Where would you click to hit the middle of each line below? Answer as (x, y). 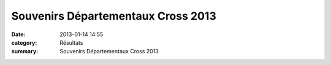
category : (24, 42)
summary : (25, 52)
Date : (18, 34)
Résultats (71, 42)
